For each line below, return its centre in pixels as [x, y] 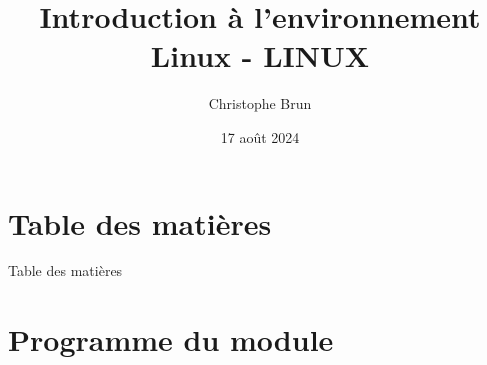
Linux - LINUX [260, 55]
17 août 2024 [260, 136]
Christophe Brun [260, 103]
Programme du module [171, 339]
